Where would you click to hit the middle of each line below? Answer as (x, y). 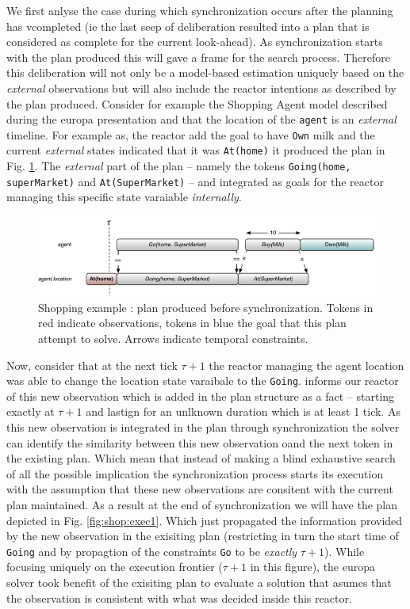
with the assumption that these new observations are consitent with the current (200, 489)
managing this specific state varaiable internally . (124, 197)
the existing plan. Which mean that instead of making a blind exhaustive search (201, 458)
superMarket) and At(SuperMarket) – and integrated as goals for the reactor (195, 181)
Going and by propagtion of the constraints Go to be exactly (152, 551)
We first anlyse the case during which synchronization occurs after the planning (200, 10)
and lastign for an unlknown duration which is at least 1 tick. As (243, 411)
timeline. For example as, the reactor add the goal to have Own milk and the (191, 134)
